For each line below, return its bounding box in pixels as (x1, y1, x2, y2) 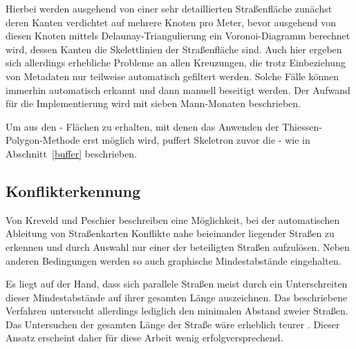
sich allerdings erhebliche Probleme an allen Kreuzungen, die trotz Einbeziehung (6, 55, 346, 70)
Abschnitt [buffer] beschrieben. (6, 146, 138, 160)
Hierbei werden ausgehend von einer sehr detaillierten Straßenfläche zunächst (6, 1, 332, 15)
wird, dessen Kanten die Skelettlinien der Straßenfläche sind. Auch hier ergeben (6, 41, 342, 56)
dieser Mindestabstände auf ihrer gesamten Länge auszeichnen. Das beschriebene (6, 290, 348, 304)
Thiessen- (282, 119, 322, 133)
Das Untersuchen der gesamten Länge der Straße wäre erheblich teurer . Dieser (6, 317, 340, 331)
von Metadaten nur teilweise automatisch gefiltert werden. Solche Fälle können (6, 68, 339, 83)
